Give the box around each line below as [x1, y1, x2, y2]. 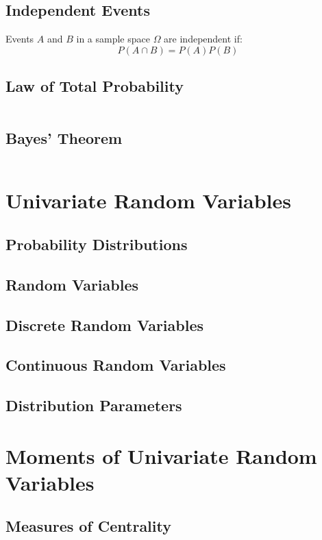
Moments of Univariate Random [5, 441, 317, 469]
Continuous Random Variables [5, 354, 226, 376]
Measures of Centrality [5, 515, 171, 537]
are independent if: [164, 32, 243, 46]
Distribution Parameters [5, 395, 182, 416]
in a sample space [76, 32, 150, 46]
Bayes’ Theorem [5, 127, 123, 149]
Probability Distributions [5, 233, 188, 254]
